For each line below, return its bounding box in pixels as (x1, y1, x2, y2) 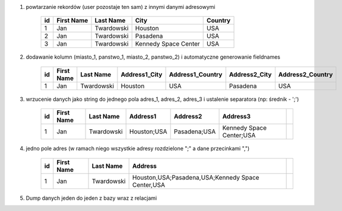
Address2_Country (278, 70, 333, 78)
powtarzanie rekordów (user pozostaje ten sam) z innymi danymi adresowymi (26, 4, 216, 10)
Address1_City (121, 70, 163, 78)
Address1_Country (169, 70, 223, 78)
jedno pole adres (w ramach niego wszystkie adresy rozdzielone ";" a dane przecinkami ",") (26, 145, 250, 152)
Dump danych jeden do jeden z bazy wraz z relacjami (26, 194, 157, 202)
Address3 (222, 113, 251, 121)
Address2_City (229, 70, 272, 78)
